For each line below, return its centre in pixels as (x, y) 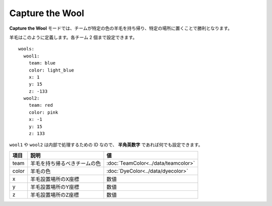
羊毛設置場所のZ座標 (55, 195)
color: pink (43, 112)
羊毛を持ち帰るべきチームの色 (65, 163)
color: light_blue (51, 70)
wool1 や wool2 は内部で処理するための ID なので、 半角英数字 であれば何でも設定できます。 (106, 145)
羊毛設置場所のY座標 (55, 187)
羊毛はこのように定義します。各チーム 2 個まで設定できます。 (73, 37)
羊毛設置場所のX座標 (55, 179)
